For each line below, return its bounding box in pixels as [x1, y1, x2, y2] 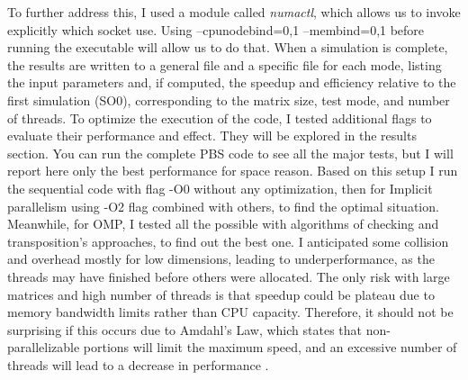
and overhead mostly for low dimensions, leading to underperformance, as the [7, 249, 435, 268]
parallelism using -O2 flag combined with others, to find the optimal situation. [7, 196, 439, 215]
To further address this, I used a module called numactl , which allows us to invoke [7, 3, 461, 21]
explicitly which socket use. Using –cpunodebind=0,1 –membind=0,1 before [7, 20, 425, 39]
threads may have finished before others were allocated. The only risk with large [7, 267, 450, 285]
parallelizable [7, 338, 80, 357]
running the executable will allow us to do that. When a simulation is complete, [7, 38, 448, 57]
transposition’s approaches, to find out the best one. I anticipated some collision [7, 231, 449, 250]
